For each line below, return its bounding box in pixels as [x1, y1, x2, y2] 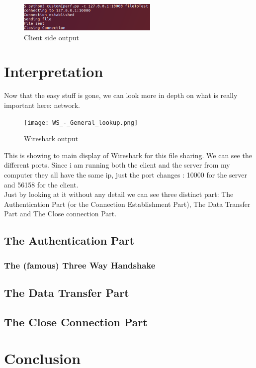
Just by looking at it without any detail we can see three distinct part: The [4, 189, 234, 199]
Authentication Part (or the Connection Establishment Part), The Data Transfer [4, 198, 251, 209]
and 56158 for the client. [4, 179, 79, 189]
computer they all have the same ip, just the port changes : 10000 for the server [4, 169, 247, 180]
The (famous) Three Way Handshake [4, 259, 156, 271]
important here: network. [4, 99, 80, 110]
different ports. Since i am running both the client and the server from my [4, 160, 230, 170]
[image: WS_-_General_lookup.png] [24, 119, 138, 126]
